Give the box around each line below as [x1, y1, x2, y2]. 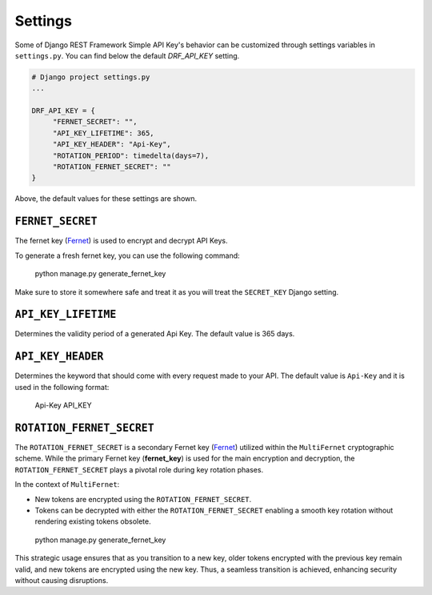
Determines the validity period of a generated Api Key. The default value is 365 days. [14, 329, 295, 339]
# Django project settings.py [31, 72, 150, 82]
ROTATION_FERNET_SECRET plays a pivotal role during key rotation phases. [14, 464, 264, 474]
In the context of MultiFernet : [14, 480, 120, 489]
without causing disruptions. [14, 575, 109, 585]
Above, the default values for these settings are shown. [14, 194, 198, 203]
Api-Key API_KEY [34, 400, 92, 410]
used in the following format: [14, 382, 110, 392]
